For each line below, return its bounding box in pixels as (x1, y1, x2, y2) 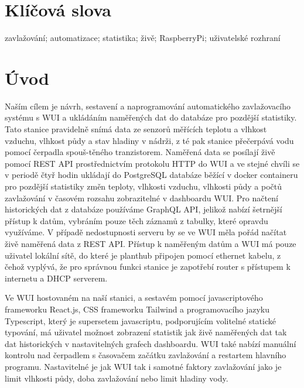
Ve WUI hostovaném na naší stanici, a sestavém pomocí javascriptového (5, 291, 263, 304)
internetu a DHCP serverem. (5, 272, 108, 284)
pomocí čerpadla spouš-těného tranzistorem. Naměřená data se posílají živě (5, 146, 275, 158)
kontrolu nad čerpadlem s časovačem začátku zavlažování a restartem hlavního (5, 349, 286, 361)
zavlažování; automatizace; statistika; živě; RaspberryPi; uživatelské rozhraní (5, 32, 281, 44)
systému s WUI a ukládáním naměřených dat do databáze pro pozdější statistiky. (5, 111, 297, 123)
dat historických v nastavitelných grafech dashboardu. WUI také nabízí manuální (5, 337, 296, 349)
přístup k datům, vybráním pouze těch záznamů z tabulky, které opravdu (5, 214, 268, 226)
